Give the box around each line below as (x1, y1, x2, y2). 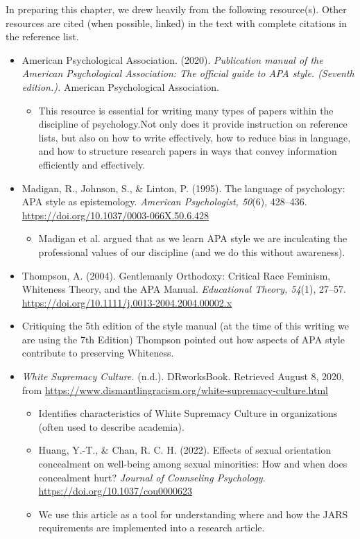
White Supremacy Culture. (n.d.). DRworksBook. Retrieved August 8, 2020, (22, 369, 345, 384)
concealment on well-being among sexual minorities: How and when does (38, 456, 348, 471)
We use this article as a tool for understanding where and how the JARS (38, 506, 348, 521)
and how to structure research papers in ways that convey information (38, 144, 337, 158)
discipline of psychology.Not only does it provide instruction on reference (38, 117, 348, 131)
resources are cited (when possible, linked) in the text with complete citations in (6, 15, 348, 30)
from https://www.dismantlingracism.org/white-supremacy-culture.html (22, 382, 328, 397)
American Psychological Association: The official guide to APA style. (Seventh (22, 66, 354, 80)
